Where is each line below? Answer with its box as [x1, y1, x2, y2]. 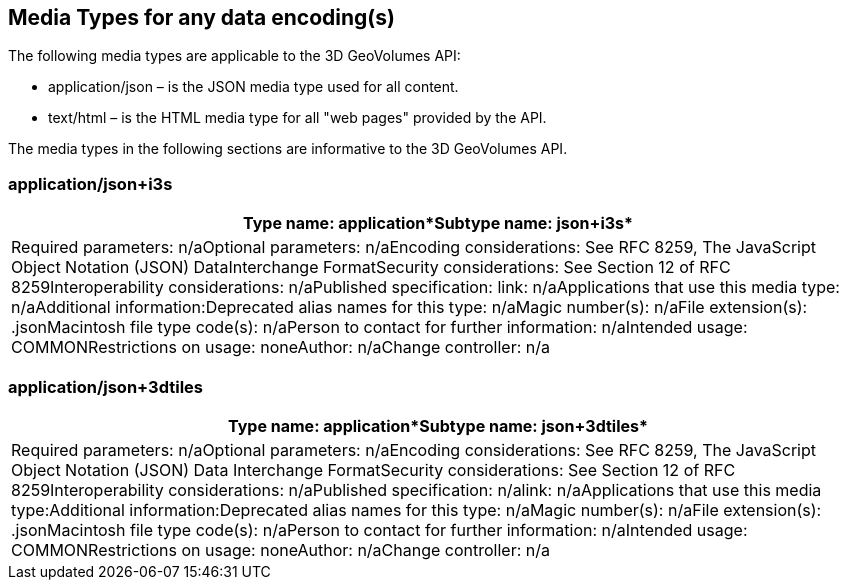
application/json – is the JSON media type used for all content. [48, 78, 459, 96]
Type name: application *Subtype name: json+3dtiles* [228, 415, 648, 436]
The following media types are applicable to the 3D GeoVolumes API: [8, 47, 461, 65]
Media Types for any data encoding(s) [8, 5, 395, 30]
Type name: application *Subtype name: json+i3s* [243, 213, 633, 234]
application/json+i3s [8, 173, 173, 194]
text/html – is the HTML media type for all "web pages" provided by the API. [48, 109, 547, 127]
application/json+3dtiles [8, 376, 203, 397]
